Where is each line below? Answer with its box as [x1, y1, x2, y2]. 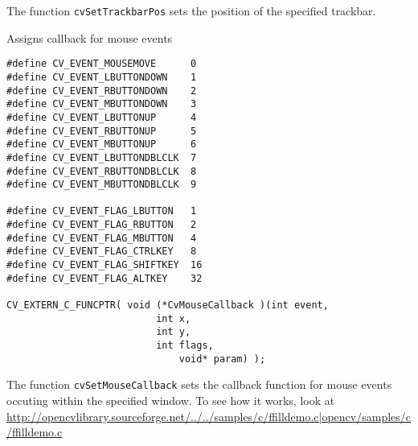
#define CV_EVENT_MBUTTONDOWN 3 [6, 98, 197, 110]
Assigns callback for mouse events [6, 29, 173, 46]
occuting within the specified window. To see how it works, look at [6, 392, 335, 408]
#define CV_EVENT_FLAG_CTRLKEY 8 [6, 246, 197, 258]
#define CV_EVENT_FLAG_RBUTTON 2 [6, 219, 197, 231]
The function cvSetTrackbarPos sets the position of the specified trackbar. [6, 2, 376, 19]
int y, [156, 326, 191, 338]
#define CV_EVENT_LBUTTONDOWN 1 [6, 71, 197, 83]
